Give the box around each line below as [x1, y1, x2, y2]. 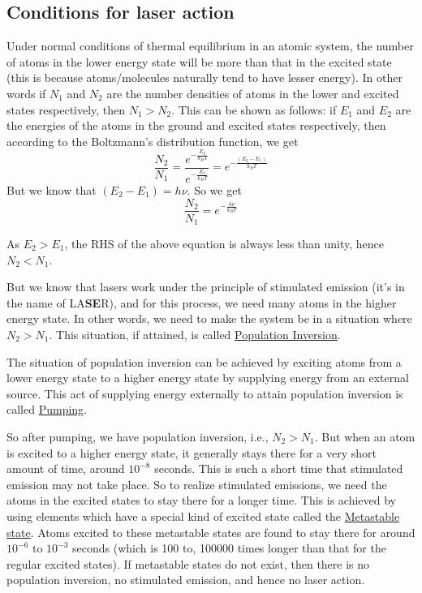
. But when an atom [314, 428, 416, 445]
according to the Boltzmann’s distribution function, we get [6, 132, 299, 149]
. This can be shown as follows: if [171, 101, 337, 118]
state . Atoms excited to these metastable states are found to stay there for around [6, 523, 416, 540]
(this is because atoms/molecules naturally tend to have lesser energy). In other [6, 69, 403, 86]
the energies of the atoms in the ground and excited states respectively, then [6, 117, 386, 134]
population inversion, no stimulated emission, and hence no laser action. [6, 571, 365, 588]
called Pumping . [6, 401, 88, 418]
